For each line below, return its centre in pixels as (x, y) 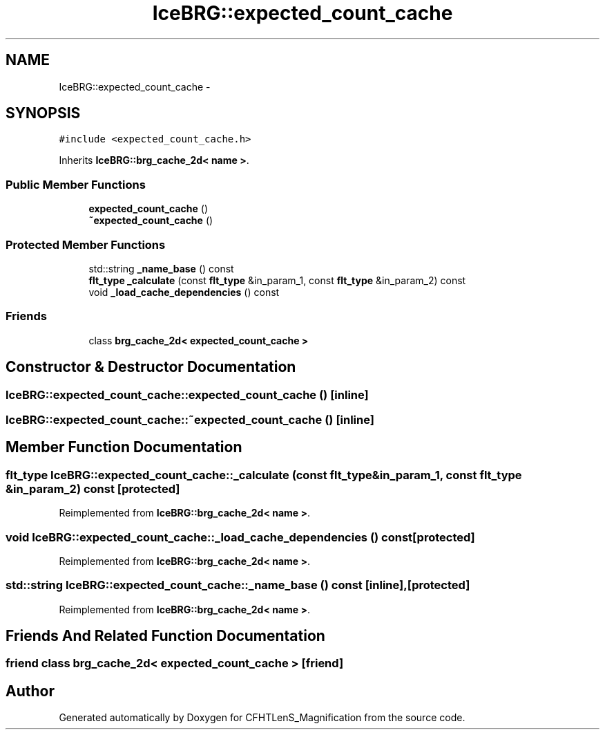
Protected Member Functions (86, 244)
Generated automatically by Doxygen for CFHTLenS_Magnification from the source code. (262, 718)
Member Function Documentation (124, 447)
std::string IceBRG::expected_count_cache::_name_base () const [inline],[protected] (238, 585)
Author (30, 691)
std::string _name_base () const (161, 268)
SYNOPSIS (43, 113)
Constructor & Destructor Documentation (151, 367)
